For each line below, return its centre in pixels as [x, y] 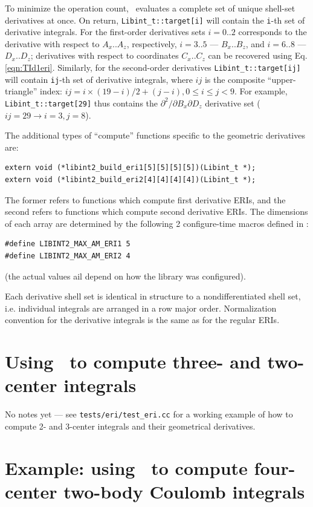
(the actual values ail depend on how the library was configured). [125, 276]
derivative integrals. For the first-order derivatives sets [105, 32]
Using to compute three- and [133, 361]
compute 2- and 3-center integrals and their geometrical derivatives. [130, 426]
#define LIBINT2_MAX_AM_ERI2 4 [68, 256]
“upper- [282, 79]
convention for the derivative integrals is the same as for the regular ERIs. [142, 320]
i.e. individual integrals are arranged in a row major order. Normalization [141, 308]
